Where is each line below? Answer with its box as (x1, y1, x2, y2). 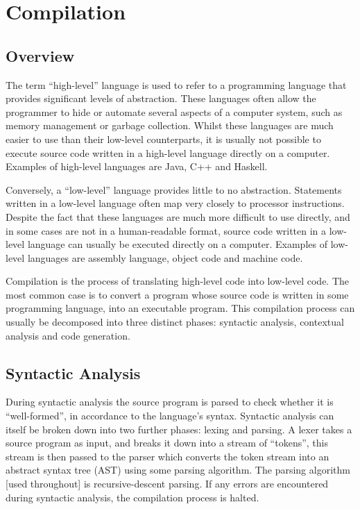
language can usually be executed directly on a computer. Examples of (27, 237, 327, 251)
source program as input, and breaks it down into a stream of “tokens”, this (6, 435, 328, 450)
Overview (6, 44, 75, 66)
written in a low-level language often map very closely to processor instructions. (6, 196, 345, 210)
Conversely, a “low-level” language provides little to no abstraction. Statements (6, 182, 342, 197)
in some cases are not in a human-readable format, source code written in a (6, 223, 327, 237)
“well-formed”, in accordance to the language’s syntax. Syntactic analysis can (6, 408, 334, 423)
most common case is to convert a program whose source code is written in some (6, 287, 349, 301)
